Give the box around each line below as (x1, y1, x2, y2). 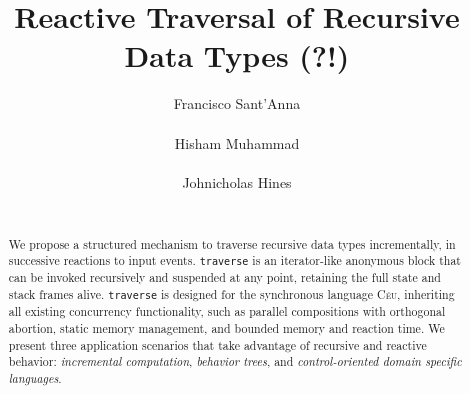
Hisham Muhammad (174, 132, 300, 153)
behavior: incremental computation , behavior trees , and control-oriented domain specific (8, 353, 462, 370)
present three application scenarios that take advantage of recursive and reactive (8, 336, 427, 353)
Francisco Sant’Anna (173, 93, 301, 114)
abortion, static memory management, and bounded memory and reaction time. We (8, 319, 445, 336)
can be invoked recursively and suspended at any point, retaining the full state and (8, 269, 441, 286)
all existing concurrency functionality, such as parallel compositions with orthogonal (8, 303, 446, 320)
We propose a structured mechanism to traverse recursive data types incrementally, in (8, 235, 456, 252)
